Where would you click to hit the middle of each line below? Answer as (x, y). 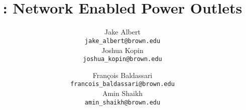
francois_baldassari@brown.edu (122, 84)
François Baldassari (122, 75)
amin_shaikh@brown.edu (122, 102)
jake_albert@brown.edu (122, 41)
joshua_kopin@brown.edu (122, 59)
